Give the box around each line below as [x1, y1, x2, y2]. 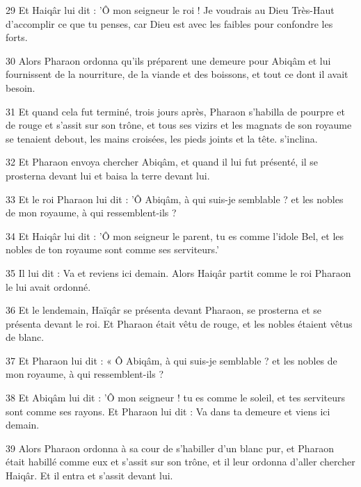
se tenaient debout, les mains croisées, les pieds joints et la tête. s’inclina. [6, 131, 318, 145]
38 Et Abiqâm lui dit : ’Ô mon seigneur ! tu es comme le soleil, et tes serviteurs [6, 390, 345, 405]
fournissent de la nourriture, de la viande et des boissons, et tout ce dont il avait [6, 67, 348, 81]
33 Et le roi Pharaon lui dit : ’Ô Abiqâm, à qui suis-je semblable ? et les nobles [6, 191, 344, 206]
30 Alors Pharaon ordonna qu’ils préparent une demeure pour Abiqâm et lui [6, 53, 331, 67]
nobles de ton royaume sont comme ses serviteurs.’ [6, 242, 219, 257]
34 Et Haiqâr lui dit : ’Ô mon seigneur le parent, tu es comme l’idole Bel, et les [6, 228, 344, 243]
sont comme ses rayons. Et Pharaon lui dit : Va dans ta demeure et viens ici [6, 404, 330, 418]
